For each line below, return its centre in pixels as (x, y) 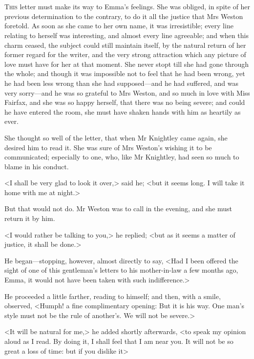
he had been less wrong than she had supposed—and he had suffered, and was (121, 83)
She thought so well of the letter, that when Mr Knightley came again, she (116, 137)
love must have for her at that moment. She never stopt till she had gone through (127, 64)
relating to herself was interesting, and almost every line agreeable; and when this (127, 35)
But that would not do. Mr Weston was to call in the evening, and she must (118, 209)
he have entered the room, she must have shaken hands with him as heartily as (123, 111)
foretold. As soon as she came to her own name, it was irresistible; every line (119, 26)
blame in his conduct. (37, 166)
